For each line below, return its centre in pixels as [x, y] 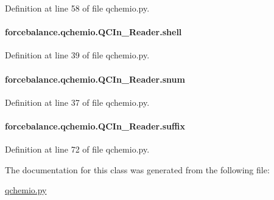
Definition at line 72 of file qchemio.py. [77, 149]
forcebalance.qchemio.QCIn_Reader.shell [93, 32]
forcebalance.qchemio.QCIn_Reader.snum [95, 79]
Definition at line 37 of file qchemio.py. [77, 102]
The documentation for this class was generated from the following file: [137, 169]
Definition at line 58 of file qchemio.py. [77, 8]
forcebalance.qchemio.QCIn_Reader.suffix [95, 126]
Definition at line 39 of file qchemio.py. [77, 55]
